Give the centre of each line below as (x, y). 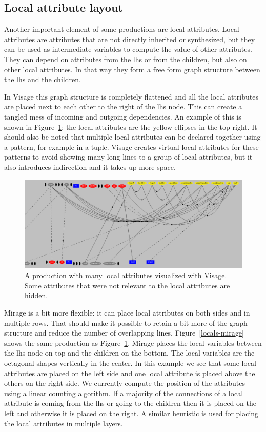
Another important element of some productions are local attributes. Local (122, 29)
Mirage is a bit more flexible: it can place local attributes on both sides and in (127, 312)
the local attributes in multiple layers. (64, 423)
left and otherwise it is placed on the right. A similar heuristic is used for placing (131, 413)
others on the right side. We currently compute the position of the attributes (125, 383)
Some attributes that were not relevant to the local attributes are (127, 285)
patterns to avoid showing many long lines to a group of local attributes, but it (128, 157)
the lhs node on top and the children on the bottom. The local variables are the (129, 353)
